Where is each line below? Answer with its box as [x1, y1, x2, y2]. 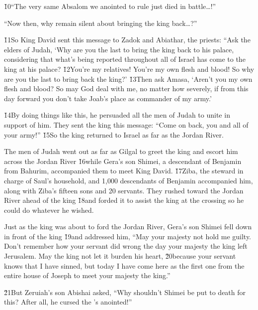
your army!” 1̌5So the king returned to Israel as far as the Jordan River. [4, 129, 224, 140]
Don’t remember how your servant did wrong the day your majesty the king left [4, 241, 248, 251]
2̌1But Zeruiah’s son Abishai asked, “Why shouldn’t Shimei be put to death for [4, 287, 246, 297]
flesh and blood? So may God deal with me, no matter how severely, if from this [4, 83, 249, 94]
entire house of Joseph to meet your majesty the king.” [4, 270, 171, 281]
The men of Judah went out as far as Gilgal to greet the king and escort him [4, 146, 238, 156]
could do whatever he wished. [4, 204, 94, 215]
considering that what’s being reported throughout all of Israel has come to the [4, 54, 246, 64]
